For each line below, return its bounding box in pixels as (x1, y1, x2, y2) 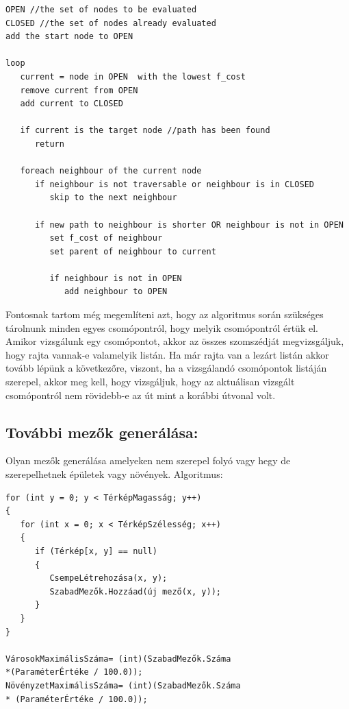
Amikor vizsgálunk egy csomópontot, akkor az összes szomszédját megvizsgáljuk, (5, 334, 344, 348)
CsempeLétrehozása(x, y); (49, 573, 168, 584)
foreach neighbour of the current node (20, 166, 202, 176)
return (34, 139, 64, 149)
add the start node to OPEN (5, 32, 133, 42)
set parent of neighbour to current (49, 246, 216, 256)
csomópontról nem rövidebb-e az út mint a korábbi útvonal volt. (5, 387, 276, 402)
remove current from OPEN (20, 85, 138, 95)
